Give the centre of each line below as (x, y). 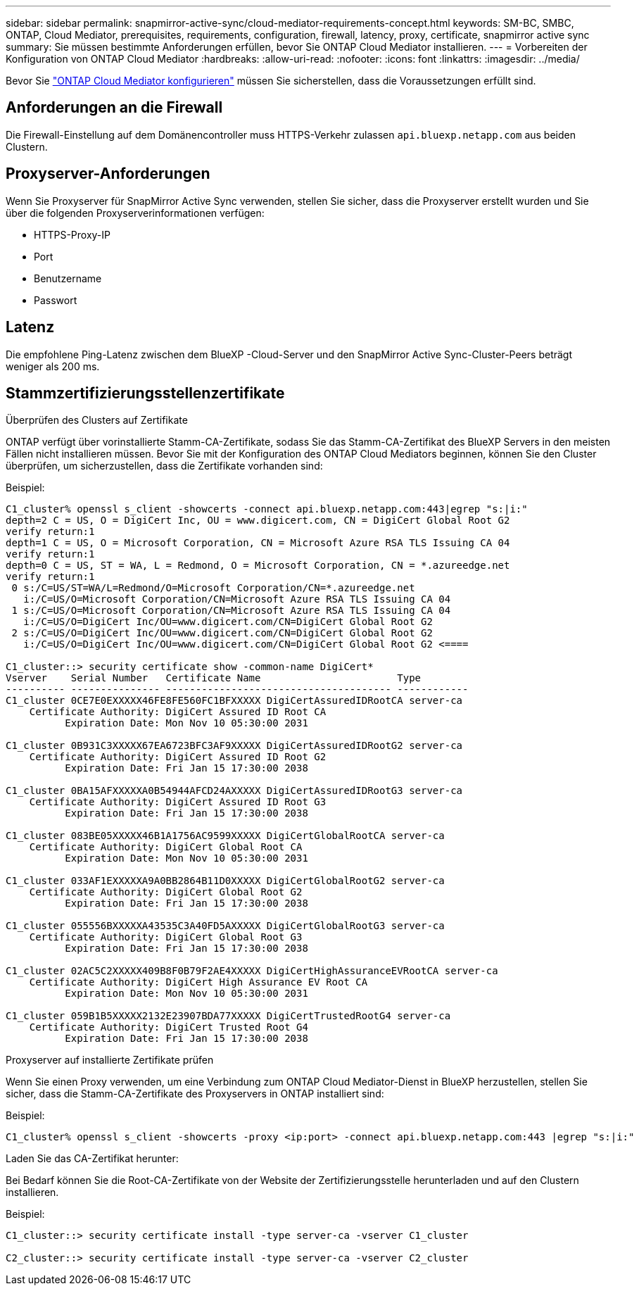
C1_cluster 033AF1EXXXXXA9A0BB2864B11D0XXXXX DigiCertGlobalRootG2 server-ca (225, 881)
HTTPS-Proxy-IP (72, 234)
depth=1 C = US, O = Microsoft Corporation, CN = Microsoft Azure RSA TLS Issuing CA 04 (258, 543)
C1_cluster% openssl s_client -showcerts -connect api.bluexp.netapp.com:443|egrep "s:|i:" (267, 509)
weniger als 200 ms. (53, 366)
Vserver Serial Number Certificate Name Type (214, 678)
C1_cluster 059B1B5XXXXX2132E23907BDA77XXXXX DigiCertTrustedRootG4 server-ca (228, 1016)
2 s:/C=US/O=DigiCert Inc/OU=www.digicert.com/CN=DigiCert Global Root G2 (222, 633)
